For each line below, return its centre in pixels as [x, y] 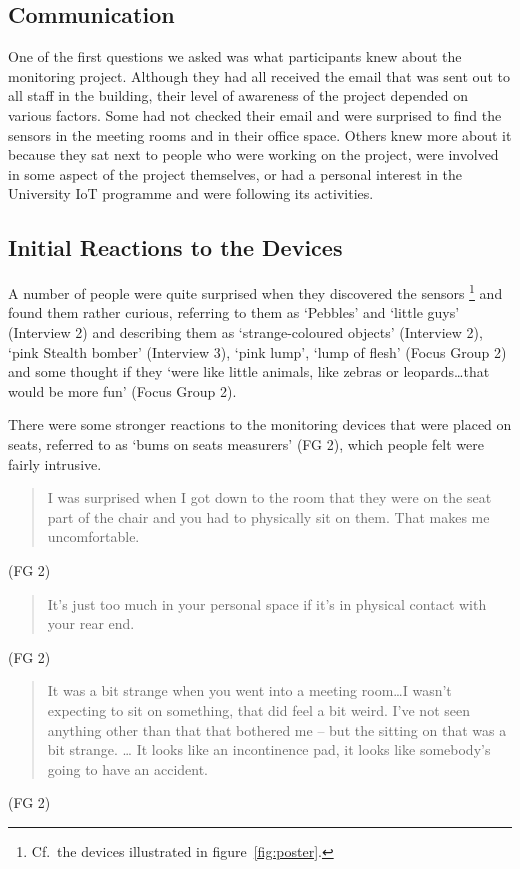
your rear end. [91, 623]
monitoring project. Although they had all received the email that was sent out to [259, 75]
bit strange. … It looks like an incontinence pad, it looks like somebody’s [269, 749]
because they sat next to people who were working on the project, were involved [253, 154]
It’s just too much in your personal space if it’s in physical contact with [267, 603]
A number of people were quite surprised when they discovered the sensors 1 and [255, 291]
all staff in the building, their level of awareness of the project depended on [238, 95]
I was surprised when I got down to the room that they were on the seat [269, 497]
